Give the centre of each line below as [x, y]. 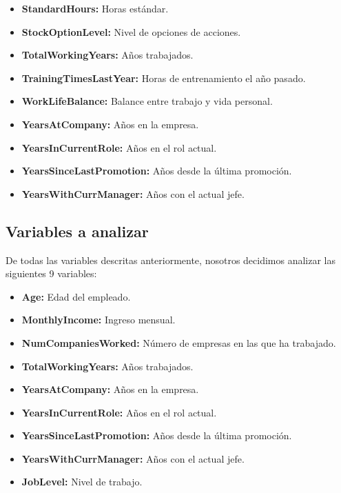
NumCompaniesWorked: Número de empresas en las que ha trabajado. [179, 342]
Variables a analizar [77, 231]
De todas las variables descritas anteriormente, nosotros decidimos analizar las [171, 260]
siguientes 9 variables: [51, 273]
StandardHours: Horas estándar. [95, 8]
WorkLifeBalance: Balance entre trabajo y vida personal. [147, 101]
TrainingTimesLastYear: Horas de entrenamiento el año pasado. [164, 78]
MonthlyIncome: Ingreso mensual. [99, 320]
